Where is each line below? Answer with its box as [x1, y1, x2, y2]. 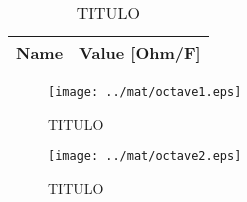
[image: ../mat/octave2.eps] [48, 149, 242, 164]
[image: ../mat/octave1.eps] [48, 85, 242, 99]
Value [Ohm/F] [79, 41, 201, 64]
